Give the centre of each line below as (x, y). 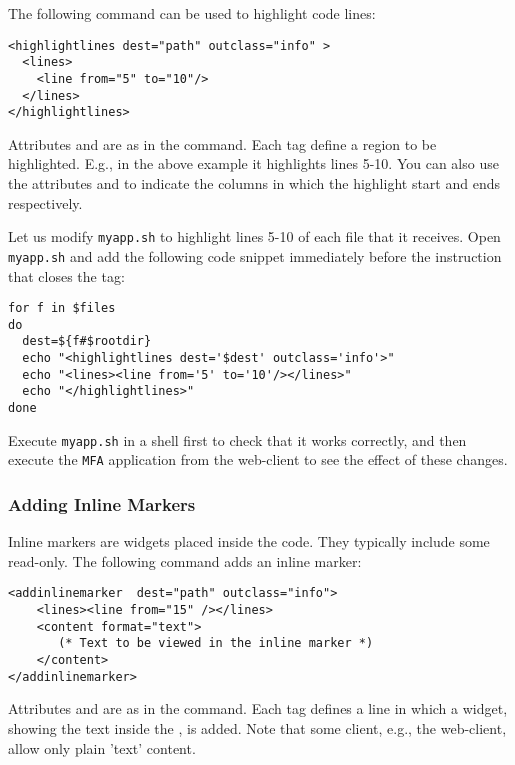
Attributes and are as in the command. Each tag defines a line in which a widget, (258, 708)
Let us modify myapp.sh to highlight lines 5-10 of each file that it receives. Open (254, 236)
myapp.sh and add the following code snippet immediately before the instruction (255, 255)
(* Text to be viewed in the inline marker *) (216, 643)
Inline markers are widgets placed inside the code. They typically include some (249, 541)
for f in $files (62, 308)
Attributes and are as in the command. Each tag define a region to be (222, 143)
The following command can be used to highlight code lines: (192, 13)
